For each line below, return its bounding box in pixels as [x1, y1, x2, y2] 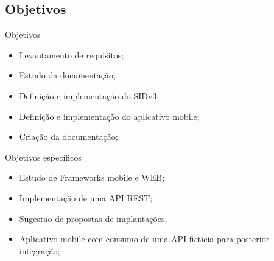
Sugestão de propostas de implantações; [19, 212, 167, 224]
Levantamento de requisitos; [19, 48, 124, 61]
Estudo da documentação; [19, 69, 116, 82]
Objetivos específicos [5, 150, 82, 163]
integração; [19, 244, 60, 257]
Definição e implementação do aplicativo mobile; [19, 110, 200, 122]
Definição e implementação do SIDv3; [19, 89, 160, 102]
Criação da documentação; [19, 130, 118, 143]
